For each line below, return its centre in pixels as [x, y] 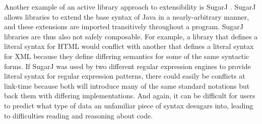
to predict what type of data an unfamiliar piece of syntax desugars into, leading [129, 105]
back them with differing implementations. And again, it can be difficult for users [130, 96]
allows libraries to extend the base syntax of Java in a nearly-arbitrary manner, [127, 16]
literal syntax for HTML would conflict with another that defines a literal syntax [129, 46]
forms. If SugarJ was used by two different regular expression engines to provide [127, 66]
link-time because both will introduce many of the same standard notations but [127, 85]
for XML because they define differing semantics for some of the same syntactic [127, 56]
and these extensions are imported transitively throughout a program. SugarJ [124, 26]
